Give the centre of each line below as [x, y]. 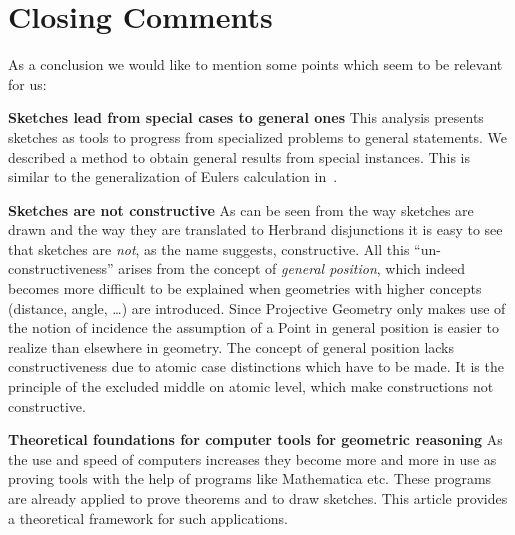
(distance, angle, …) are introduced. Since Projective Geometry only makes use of [257, 307]
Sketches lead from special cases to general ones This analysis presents [246, 117]
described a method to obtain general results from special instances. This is [239, 156]
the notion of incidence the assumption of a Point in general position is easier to [254, 327]
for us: [27, 83]
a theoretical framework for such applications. [148, 517]
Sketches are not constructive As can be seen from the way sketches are [241, 209]
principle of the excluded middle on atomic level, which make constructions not [251, 386]
